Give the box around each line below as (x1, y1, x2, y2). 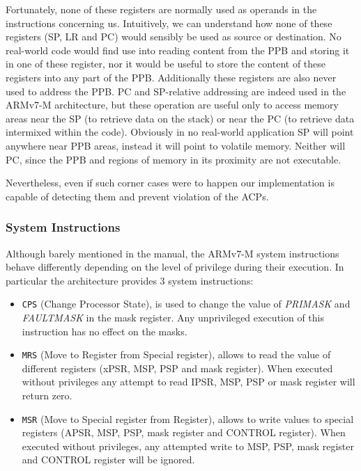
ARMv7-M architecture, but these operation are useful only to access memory (6, 97, 339, 112)
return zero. (22, 388, 72, 402)
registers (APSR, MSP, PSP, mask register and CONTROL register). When (22, 425, 346, 440)
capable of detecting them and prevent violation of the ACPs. (6, 189, 269, 203)
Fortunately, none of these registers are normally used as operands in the (6, 2, 317, 16)
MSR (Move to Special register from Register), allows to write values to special (22, 411, 354, 426)
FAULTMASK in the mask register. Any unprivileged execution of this (22, 310, 325, 324)
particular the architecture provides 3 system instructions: (6, 273, 254, 287)
